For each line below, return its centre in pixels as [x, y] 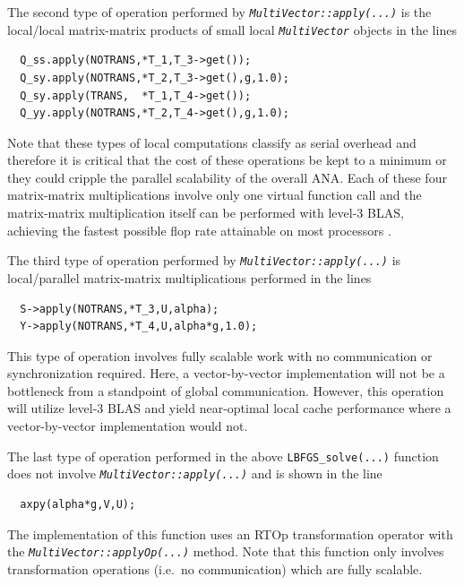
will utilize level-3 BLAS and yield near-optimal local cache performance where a [229, 408]
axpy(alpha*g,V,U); [78, 504]
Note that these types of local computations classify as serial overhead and [212, 142]
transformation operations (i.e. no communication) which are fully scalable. [215, 568]
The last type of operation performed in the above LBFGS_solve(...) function [223, 456]
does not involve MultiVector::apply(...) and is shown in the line [195, 473]
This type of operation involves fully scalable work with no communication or [220, 355]
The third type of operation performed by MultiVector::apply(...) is [204, 260]
